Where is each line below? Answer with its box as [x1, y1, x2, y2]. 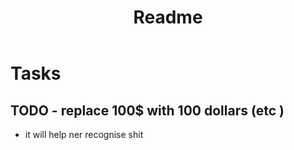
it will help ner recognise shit [24, 129, 144, 140]
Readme [133, 6, 203, 29]
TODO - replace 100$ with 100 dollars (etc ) [10, 102, 285, 119]
